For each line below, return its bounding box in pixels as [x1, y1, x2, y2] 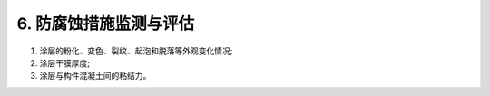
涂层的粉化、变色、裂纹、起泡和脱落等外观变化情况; [39, 45, 233, 56]
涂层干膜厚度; [39, 57, 91, 68]
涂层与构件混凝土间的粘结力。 [39, 71, 152, 82]
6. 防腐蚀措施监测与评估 [16, 14, 195, 34]
